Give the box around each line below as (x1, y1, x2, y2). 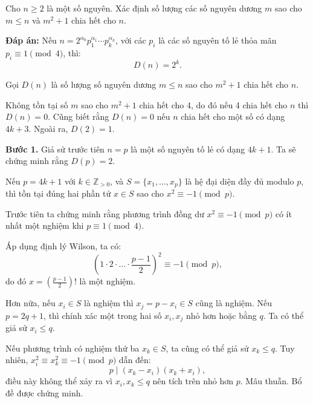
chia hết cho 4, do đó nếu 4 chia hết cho (139, 98, 288, 111)
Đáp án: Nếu (5, 34, 57, 47)
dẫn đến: (118, 353, 151, 366)
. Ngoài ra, (28, 122, 68, 135)
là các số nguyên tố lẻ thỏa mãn (158, 34, 277, 47)
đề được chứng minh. (5, 387, 83, 399)
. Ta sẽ (271, 142, 296, 155)
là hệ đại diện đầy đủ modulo (185, 174, 294, 187)
